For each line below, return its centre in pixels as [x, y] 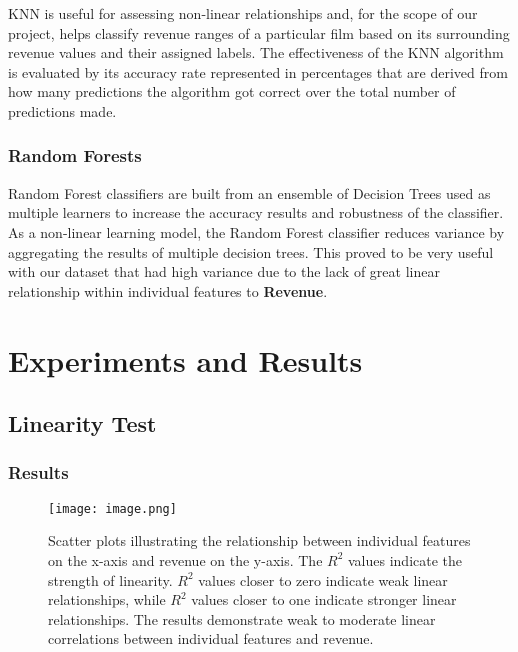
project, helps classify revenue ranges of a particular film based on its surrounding [259, 32]
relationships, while [107, 599]
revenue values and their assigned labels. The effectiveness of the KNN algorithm [256, 52]
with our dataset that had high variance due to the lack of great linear [224, 271]
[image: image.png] [112, 508]
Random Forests [75, 155]
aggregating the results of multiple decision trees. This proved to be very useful [251, 251]
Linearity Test [82, 423]
